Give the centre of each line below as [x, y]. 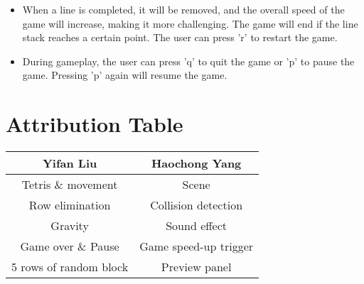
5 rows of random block [70, 267]
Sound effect [196, 226]
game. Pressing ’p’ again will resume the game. [125, 75]
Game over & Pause [70, 246]
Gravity [70, 226]
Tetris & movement [70, 185]
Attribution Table [95, 124]
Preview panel [196, 267]
